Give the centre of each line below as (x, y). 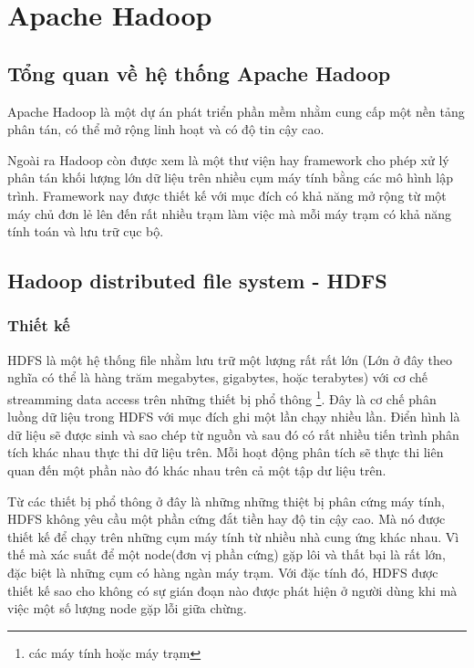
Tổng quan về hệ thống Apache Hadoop (199, 73)
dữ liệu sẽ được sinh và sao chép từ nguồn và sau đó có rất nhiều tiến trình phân (233, 434)
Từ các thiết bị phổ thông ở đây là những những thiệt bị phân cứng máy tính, (226, 501)
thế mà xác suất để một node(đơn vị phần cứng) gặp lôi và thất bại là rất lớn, (227, 554)
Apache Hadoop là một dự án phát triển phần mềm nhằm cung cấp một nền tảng (236, 111)
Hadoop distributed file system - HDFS (197, 281)
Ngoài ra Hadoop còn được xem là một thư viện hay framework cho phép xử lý (228, 159)
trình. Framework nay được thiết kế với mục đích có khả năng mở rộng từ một (227, 195)
